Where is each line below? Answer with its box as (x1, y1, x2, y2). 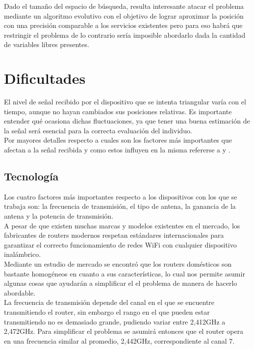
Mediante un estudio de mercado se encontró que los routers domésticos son (4, 259, 232, 269)
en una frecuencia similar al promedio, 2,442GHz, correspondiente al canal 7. (4, 335, 235, 346)
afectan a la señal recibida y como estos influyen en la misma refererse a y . (4, 145, 230, 155)
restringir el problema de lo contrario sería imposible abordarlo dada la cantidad (4, 29, 246, 40)
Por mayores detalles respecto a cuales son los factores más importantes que (4, 135, 232, 145)
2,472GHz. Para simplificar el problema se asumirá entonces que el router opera (4, 326, 244, 336)
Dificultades (4, 68, 86, 88)
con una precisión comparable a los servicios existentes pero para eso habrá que (4, 20, 243, 30)
